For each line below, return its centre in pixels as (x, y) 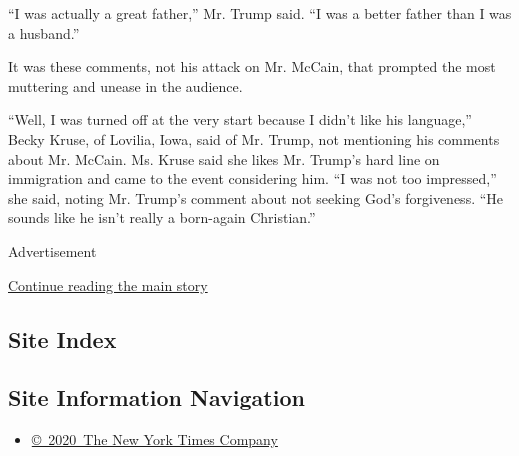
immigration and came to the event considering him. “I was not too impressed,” (252, 178)
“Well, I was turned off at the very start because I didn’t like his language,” (240, 119)
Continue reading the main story (108, 284)
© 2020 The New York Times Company (154, 439)
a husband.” (44, 32)
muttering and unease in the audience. (125, 85)
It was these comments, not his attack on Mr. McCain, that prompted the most (252, 66)
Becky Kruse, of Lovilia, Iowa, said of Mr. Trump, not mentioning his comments (254, 138)
